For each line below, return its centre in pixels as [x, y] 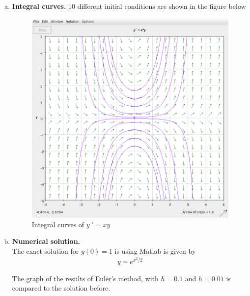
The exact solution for [45, 251]
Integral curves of [58, 224]
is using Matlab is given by [155, 251]
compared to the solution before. [61, 288]
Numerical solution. [46, 241]
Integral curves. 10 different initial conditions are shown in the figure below [129, 6]
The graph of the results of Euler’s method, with [85, 278]
